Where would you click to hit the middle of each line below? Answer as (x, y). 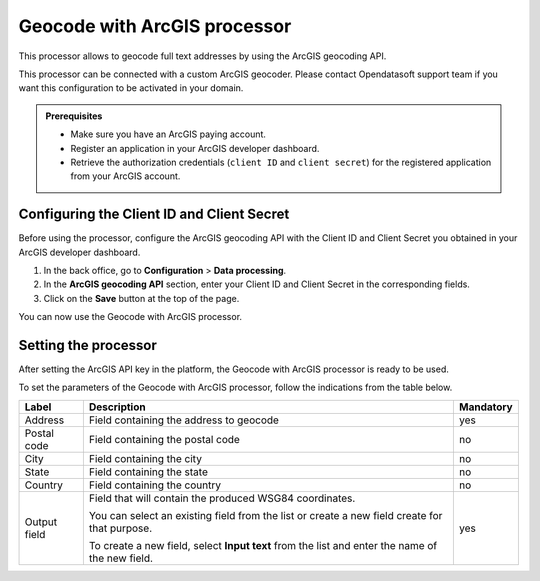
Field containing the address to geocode (184, 420)
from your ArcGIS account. (125, 176)
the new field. (121, 558)
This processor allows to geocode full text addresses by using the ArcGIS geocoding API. (202, 56)
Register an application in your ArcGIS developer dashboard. (195, 148)
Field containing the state (148, 472)
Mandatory (486, 407)
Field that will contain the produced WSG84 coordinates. (222, 498)
